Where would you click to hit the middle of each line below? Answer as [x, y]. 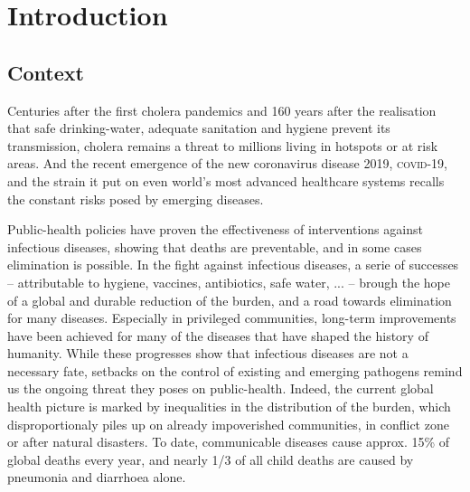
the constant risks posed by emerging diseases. [136, 199]
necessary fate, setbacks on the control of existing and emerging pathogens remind [235, 370]
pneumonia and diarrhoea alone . [97, 477]
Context [46, 72]
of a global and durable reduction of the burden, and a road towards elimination [230, 300]
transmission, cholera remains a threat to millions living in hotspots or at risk [223, 145]
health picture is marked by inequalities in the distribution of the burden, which [229, 407]
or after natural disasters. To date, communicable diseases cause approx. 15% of [229, 442]
